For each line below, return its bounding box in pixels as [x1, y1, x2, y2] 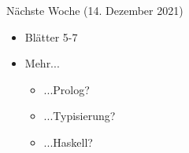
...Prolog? [43, 81, 90, 97]
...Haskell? [43, 133, 93, 150]
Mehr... [24, 55, 60, 71]
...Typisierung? [43, 107, 116, 124]
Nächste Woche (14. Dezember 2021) [6, 2, 183, 18]
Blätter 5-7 [24, 28, 78, 45]
